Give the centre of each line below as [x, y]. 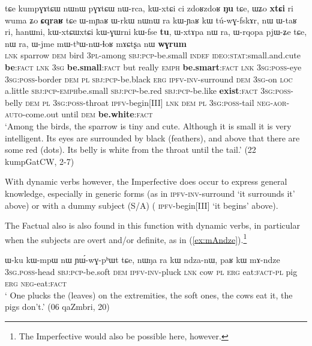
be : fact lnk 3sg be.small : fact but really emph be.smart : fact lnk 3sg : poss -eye [153, 66]
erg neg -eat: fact [36, 283]
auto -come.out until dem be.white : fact [79, 114]
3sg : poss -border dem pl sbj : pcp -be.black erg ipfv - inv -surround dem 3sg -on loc [149, 79]
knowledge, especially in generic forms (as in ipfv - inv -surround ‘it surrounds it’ [150, 193]
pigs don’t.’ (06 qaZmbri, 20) [57, 307]
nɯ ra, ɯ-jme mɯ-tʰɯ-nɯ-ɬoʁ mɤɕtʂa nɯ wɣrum [96, 43]
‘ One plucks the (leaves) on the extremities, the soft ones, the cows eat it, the [149, 295]
